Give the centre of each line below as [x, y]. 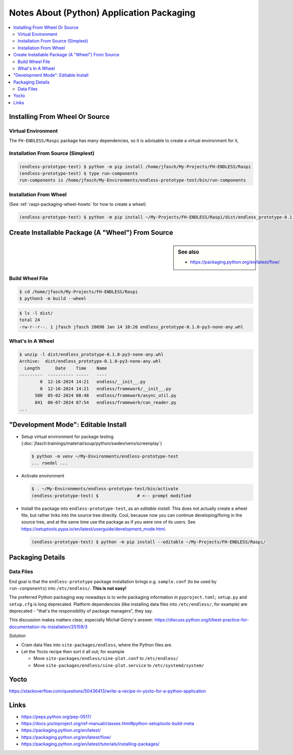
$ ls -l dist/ [36, 313]
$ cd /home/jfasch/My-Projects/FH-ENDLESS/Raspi [79, 292]
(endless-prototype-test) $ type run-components [79, 173]
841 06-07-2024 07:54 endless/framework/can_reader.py [106, 402]
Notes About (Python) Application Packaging [102, 13]
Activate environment [43, 476]
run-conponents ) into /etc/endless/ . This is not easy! [68, 588]
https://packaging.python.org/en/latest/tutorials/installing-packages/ [90, 744]
